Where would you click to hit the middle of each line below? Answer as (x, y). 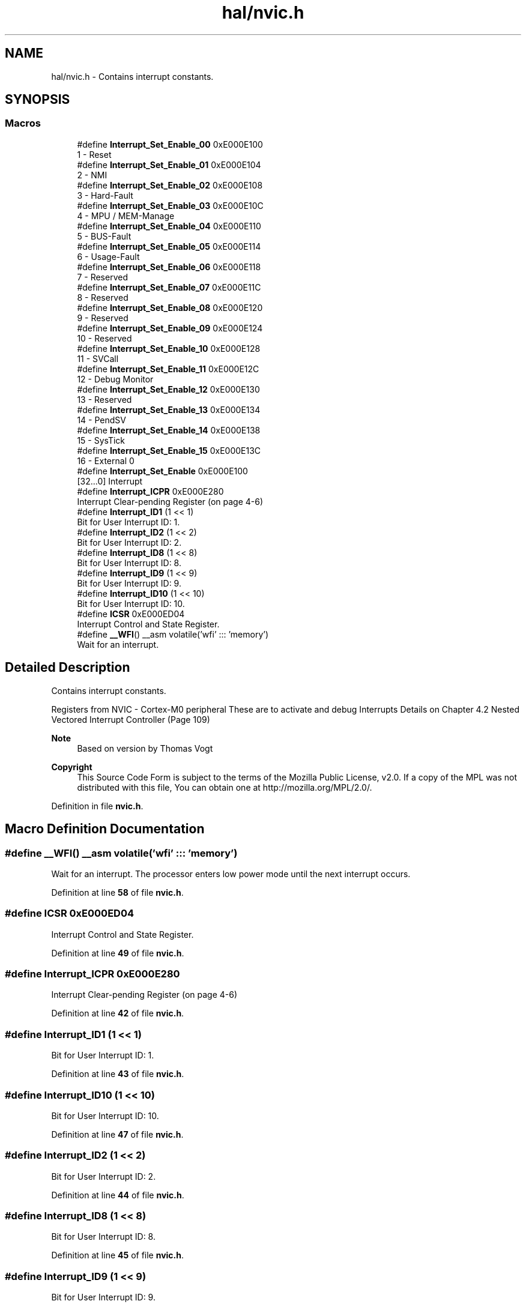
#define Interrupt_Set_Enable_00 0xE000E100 (170, 144)
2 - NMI (92, 175)
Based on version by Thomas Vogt (145, 748)
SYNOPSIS (38, 100)
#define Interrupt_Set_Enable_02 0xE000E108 (170, 185)
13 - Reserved (104, 399)
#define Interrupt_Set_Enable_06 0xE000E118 (169, 267)
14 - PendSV (101, 420)
